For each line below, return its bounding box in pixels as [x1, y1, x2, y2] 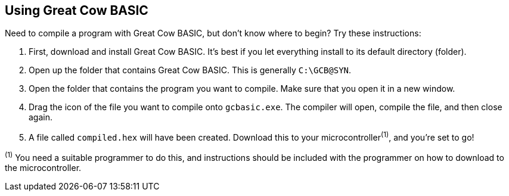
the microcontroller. [5, 162, 82, 173]
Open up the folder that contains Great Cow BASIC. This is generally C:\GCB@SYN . [29, 65, 352, 76]
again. [29, 112, 53, 123]
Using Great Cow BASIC [5, 3, 148, 18]
